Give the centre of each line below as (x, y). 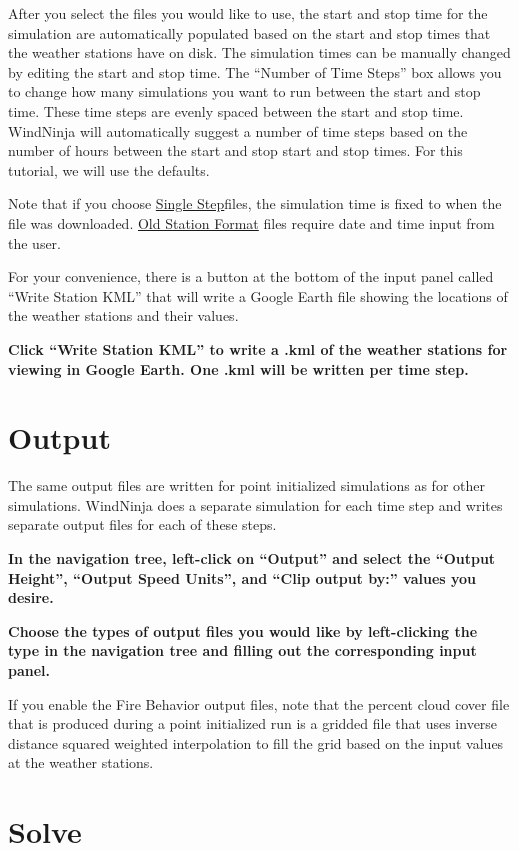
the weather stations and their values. (123, 315)
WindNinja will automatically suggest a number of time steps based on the (238, 130)
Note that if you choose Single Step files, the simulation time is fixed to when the (255, 203)
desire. (31, 597)
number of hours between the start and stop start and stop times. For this (235, 150)
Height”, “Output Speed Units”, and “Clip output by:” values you (242, 577)
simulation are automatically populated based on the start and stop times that (249, 32)
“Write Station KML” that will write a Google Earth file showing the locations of (258, 295)
